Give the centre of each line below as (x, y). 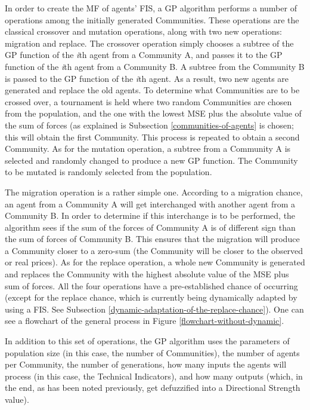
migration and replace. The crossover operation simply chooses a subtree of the (149, 43)
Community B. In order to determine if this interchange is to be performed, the (150, 215)
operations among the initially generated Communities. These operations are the (152, 19)
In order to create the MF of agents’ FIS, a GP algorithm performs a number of (151, 8)
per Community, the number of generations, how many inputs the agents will (146, 364)
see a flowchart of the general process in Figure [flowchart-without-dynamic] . (145, 321)
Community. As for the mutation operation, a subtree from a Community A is (148, 149)
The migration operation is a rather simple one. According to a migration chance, (154, 192)
